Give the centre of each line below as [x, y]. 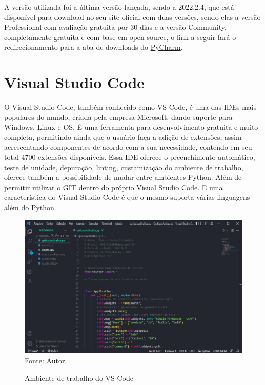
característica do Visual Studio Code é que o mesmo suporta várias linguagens [127, 197]
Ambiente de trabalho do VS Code [79, 378]
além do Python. [30, 207]
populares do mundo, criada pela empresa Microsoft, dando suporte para [118, 117]
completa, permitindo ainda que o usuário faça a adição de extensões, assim [123, 137]
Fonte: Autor [45, 361]
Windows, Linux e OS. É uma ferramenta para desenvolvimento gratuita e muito [131, 127]
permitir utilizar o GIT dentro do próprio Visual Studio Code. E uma [114, 187]
